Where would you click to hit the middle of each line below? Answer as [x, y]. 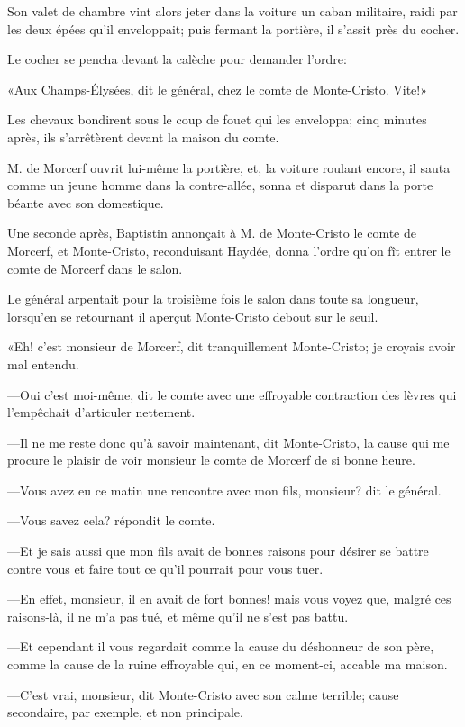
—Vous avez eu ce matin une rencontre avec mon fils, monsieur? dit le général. [224, 490]
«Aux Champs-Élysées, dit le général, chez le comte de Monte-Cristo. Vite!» [218, 89]
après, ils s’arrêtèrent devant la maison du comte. [143, 136]
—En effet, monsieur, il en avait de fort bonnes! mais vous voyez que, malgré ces [229, 599]
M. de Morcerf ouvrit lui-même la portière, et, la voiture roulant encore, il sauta [229, 167]
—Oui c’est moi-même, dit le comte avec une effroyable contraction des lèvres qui [232, 394]
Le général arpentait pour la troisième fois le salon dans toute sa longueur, [213, 299]
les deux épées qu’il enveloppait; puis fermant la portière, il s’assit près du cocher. [233, 28]
